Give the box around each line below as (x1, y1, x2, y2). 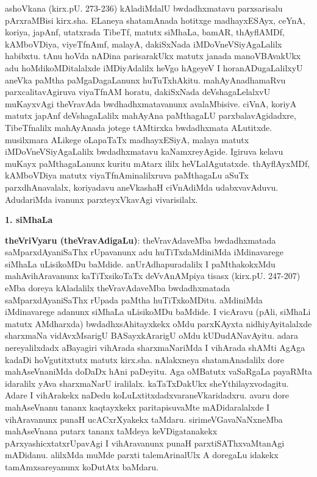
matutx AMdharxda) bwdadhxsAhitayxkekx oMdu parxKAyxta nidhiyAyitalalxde (5, 317, 312, 330)
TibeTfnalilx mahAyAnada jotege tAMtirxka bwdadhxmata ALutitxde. (5, 121, 272, 133)
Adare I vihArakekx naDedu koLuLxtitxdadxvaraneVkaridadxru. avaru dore (5, 389, 290, 401)
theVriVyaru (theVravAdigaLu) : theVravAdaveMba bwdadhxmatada (5, 233, 276, 246)
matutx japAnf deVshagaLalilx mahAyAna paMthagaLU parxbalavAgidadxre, (5, 109, 296, 122)
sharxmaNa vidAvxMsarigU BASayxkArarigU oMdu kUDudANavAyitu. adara (5, 329, 299, 342)
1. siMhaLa (5, 213, 53, 226)
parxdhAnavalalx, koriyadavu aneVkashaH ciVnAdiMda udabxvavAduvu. (5, 180, 279, 193)
